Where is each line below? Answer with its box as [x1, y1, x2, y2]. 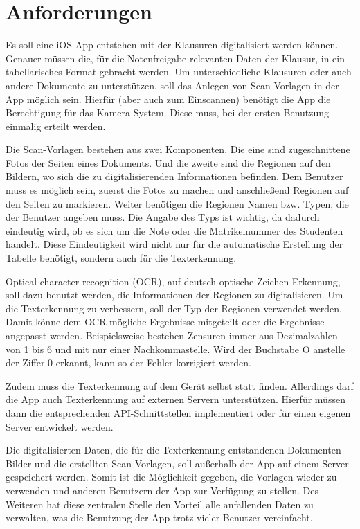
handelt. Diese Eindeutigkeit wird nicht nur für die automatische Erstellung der [6, 237, 343, 251]
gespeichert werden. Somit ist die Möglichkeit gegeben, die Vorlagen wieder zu [6, 469, 337, 484]
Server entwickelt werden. [6, 419, 114, 433]
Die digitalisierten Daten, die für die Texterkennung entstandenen [6, 442, 285, 457]
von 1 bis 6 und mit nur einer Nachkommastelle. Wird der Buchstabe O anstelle [6, 341, 345, 356]
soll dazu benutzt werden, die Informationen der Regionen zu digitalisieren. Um [6, 287, 343, 302]
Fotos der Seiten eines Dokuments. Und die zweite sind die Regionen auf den [6, 155, 331, 170]
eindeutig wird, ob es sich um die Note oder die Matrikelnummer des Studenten [6, 223, 343, 237]
